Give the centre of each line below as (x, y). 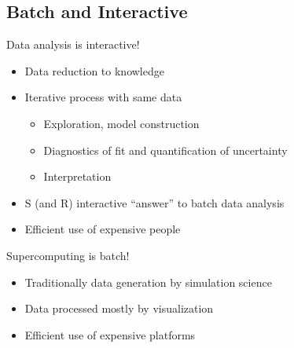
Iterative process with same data (103, 97)
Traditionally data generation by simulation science (148, 282)
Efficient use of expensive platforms (110, 334)
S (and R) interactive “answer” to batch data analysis (154, 202)
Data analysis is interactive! (73, 44)
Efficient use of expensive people (103, 229)
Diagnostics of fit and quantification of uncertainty (165, 150)
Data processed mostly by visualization (119, 308)
